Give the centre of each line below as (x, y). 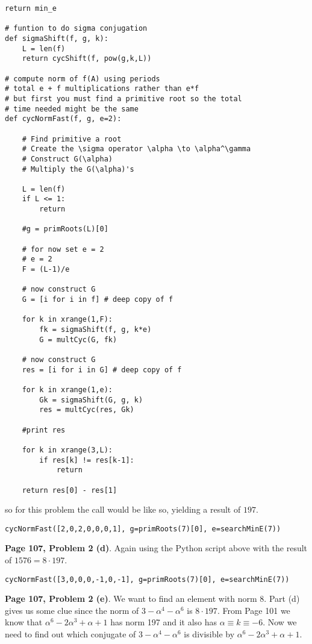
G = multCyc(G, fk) (78, 339)
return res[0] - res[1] (70, 490)
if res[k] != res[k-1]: (87, 460)
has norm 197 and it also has (164, 622)
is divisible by (209, 634)
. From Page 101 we (254, 610)
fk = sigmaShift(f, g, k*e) (95, 330)
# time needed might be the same (72, 109)
